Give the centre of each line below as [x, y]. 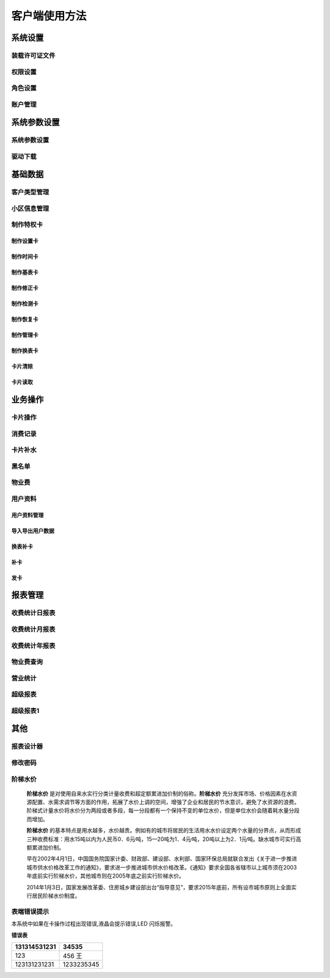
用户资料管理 [28, 515]
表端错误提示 [30, 911]
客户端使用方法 [49, 16]
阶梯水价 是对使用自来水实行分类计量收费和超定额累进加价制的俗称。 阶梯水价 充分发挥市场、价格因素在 [156, 793]
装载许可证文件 [33, 55]
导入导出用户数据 [33, 531]
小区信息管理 [30, 208]
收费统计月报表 [33, 629]
